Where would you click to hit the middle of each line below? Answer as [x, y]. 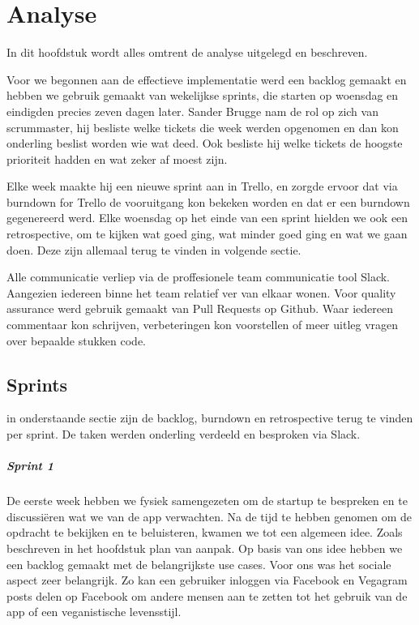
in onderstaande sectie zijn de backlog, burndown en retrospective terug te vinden [210, 418]
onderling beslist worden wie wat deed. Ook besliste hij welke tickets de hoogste [205, 143]
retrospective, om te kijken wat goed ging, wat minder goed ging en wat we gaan [207, 234]
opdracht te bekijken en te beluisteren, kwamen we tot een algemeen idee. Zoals [205, 532]
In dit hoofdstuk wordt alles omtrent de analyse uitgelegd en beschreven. [187, 52]
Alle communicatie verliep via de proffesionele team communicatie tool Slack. [198, 277]
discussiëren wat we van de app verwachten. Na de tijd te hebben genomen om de [209, 516]
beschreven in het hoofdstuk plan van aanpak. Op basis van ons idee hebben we [205, 548]
